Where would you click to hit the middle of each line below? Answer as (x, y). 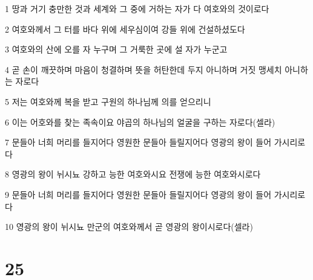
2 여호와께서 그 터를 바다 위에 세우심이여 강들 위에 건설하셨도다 (125, 29)
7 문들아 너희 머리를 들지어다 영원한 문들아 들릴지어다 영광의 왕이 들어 (138, 142)
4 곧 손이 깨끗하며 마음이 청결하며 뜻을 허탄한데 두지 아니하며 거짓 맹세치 (143, 69)
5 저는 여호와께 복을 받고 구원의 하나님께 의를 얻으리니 (108, 101)
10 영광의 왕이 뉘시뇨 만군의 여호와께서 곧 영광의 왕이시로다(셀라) (129, 227)
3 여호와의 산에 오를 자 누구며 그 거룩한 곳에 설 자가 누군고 (116, 49)
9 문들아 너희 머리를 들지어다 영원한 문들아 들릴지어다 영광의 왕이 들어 (138, 194)
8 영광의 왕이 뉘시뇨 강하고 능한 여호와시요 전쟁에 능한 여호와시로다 (133, 174)
